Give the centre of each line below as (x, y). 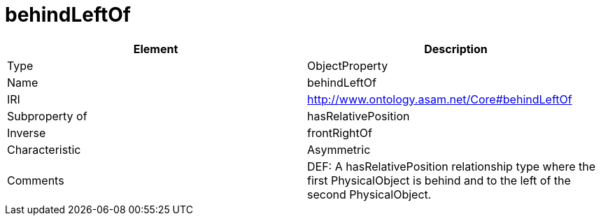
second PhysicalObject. (369, 194)
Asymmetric (339, 149)
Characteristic (44, 149)
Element (156, 49)
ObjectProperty (348, 65)
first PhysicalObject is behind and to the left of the (439, 180)
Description (456, 49)
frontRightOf (340, 133)
